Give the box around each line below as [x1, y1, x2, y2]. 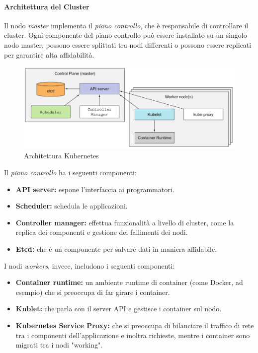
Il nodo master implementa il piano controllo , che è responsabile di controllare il [4, 20, 249, 30]
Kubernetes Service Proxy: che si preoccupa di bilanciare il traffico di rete [15, 320, 254, 330]
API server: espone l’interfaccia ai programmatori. [15, 184, 174, 194]
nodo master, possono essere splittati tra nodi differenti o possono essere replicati [4, 39, 252, 50]
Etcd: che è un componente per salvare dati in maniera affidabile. [15, 243, 217, 254]
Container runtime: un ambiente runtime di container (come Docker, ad [15, 277, 243, 287]
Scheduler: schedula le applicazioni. [15, 201, 128, 211]
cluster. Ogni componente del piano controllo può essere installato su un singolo [4, 30, 247, 40]
